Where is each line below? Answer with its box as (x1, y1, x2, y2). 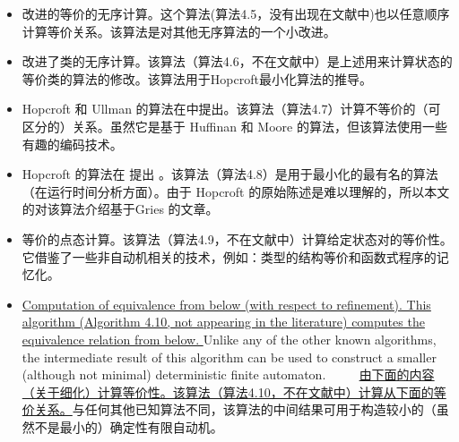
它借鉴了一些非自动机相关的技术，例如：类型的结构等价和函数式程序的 (22, 247, 437, 266)
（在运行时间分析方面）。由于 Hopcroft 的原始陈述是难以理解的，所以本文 (22, 182, 450, 200)
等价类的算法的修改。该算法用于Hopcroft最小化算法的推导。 (22, 69, 372, 88)
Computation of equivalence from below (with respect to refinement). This (22, 294, 431, 313)
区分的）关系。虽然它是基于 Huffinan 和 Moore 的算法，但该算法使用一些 (22, 116, 447, 135)
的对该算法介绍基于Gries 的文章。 (22, 200, 219, 218)
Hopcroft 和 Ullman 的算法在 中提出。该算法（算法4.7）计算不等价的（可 (22, 99, 441, 118)
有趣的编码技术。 (22, 134, 123, 153)
